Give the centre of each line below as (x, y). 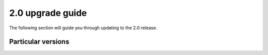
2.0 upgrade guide (48, 13)
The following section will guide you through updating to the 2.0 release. (83, 28)
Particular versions (39, 42)
